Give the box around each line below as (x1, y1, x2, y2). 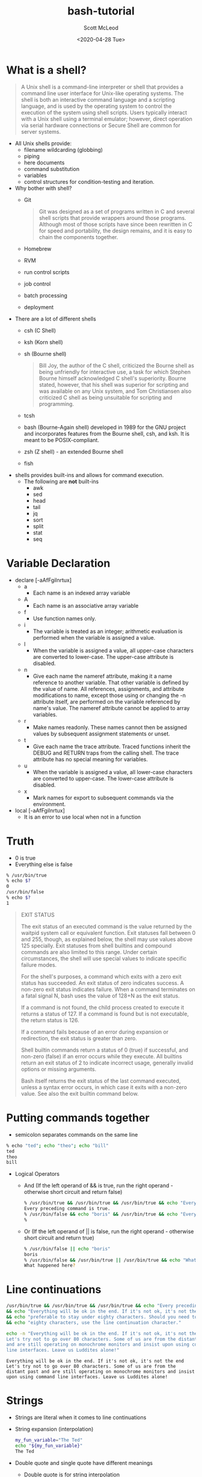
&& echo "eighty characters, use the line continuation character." (6, 1319, 182, 1326)
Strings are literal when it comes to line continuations (14, 1414, 147, 1421)
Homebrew (23, 245, 52, 252)
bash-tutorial (67, 4, 135, 18)
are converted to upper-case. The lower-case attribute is (32, 775, 174, 782)
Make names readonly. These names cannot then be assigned (32, 723, 188, 731)
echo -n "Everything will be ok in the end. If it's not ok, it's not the (6, 1330, 198, 1337)
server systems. (20, 128, 61, 135)
